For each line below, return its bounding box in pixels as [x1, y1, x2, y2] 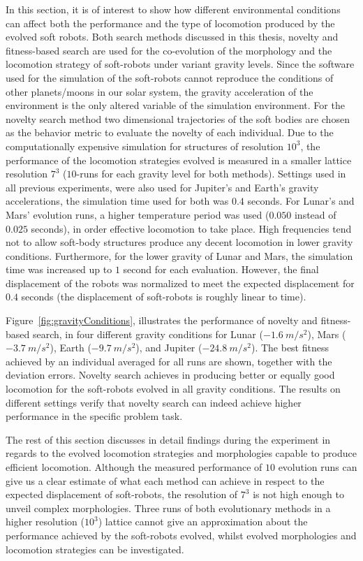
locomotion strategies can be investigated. [6, 541, 184, 556]
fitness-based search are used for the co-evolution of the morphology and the [6, 43, 332, 57]
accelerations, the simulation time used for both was [6, 194, 229, 208]
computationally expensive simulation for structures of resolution [6, 138, 284, 153]
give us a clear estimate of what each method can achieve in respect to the [6, 473, 325, 488]
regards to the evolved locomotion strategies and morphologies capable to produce [6, 446, 357, 460]
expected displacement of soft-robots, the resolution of [6, 487, 238, 502]
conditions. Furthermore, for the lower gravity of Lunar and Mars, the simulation [6, 248, 353, 263]
